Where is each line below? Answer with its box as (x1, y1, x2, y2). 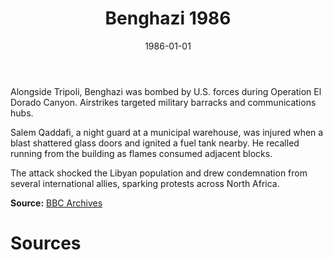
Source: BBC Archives (10, 197, 103, 209)
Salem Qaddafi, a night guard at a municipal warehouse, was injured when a (10, 126, 324, 138)
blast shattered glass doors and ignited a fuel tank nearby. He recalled (10, 137, 300, 149)
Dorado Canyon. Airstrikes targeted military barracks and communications (10, 96, 317, 108)
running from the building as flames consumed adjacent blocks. (10, 147, 273, 159)
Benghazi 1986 (104, 7, 232, 30)
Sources (10, 232, 82, 255)
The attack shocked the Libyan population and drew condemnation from (10, 167, 308, 179)
